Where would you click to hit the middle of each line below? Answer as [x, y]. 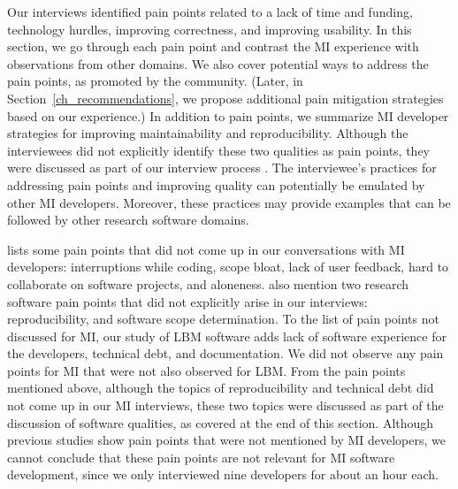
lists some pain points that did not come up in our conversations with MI [206, 249]
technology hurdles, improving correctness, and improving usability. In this [210, 29]
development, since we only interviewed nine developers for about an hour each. [223, 474]
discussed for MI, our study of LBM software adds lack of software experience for [227, 336]
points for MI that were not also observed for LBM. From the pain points [206, 370]
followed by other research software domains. [128, 220]
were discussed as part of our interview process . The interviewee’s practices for [222, 168]
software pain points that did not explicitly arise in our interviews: [187, 301]
